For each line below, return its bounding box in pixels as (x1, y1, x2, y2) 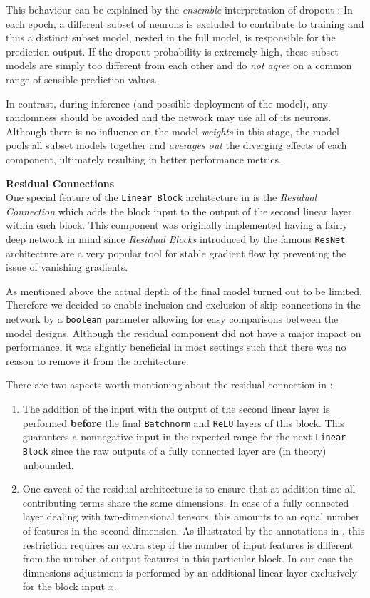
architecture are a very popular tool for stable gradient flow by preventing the (6, 245, 346, 260)
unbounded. (22, 457, 74, 472)
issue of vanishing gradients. (6, 259, 128, 274)
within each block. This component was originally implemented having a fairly (6, 217, 348, 232)
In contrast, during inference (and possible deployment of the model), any (6, 96, 328, 110)
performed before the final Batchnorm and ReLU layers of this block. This (22, 415, 344, 430)
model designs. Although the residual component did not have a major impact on (6, 325, 361, 340)
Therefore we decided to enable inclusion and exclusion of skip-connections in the (6, 297, 361, 312)
